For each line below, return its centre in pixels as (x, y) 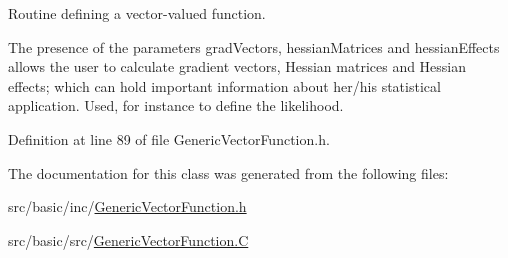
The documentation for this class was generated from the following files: (228, 172)
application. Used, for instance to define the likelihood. (176, 105)
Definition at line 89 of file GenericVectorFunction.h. (169, 138)
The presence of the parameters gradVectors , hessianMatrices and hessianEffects (254, 46)
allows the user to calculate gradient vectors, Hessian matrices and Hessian (237, 66)
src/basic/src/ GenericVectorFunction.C (128, 239)
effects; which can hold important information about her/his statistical (224, 85)
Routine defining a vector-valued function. (137, 13)
